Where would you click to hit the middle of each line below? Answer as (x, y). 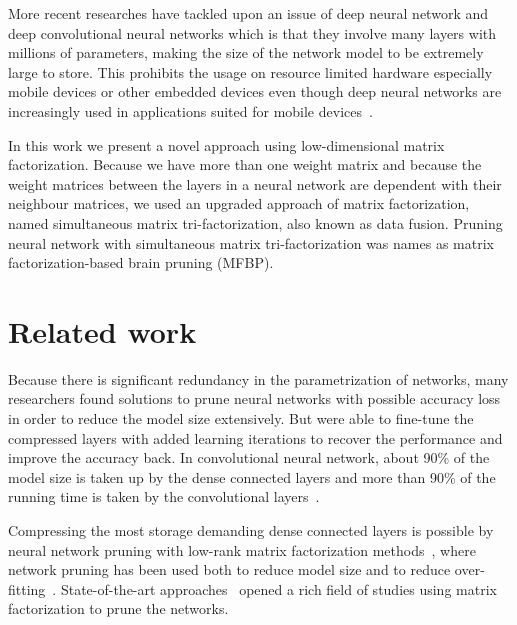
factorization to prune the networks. (118, 608)
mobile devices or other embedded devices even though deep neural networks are (255, 91)
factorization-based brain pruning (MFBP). (141, 262)
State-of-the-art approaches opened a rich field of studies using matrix (278, 588)
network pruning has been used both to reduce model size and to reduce (229, 569)
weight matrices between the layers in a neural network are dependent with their (255, 183)
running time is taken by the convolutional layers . (164, 496)
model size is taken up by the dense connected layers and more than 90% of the (252, 476)
